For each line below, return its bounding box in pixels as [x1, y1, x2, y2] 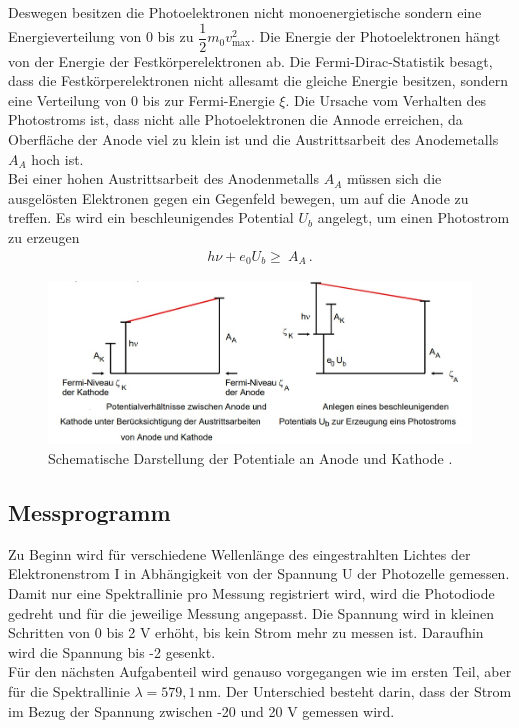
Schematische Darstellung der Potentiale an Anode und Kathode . [48, 447, 453, 468]
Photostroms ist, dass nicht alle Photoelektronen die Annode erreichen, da [8, 109, 463, 130]
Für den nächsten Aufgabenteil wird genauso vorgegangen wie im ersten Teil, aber [8, 661, 512, 682]
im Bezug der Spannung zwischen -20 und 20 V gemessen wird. [8, 700, 395, 721]
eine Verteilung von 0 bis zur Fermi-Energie [8, 89, 275, 110]
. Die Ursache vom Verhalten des [285, 89, 487, 110]
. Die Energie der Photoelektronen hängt [250, 26, 501, 47]
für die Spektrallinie [8, 680, 130, 701]
